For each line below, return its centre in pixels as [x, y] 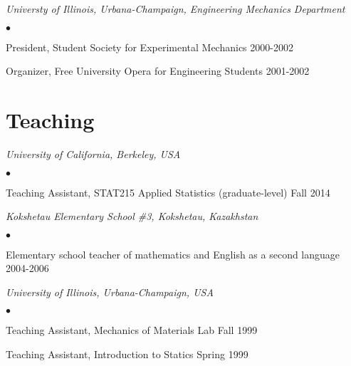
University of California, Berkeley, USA [93, 153]
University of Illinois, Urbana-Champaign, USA [110, 292]
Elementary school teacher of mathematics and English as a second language [173, 254]
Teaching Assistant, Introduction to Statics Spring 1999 [127, 354]
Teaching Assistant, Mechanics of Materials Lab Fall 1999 [132, 330]
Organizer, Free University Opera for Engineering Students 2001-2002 [158, 71]
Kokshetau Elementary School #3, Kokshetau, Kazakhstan [132, 216]
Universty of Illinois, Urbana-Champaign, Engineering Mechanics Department [175, 9]
